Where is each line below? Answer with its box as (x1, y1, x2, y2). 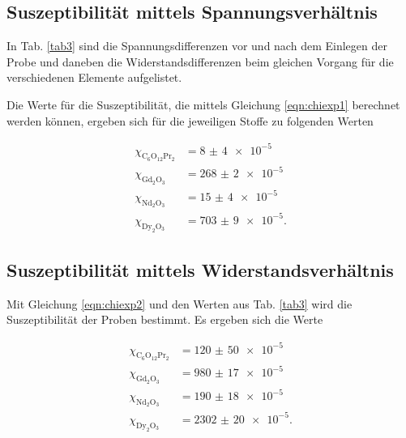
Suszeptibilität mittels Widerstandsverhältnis (6, 257, 394, 283)
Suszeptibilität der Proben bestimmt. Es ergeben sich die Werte (6, 311, 323, 328)
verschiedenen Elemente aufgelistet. (6, 69, 182, 86)
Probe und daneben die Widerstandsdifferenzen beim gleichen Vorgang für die (6, 53, 394, 70)
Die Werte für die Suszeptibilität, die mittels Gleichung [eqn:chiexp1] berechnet (6, 96, 400, 113)
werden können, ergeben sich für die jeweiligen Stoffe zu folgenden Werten (6, 112, 374, 129)
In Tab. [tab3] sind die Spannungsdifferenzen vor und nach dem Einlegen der (6, 37, 387, 54)
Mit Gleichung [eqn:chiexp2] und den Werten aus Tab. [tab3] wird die (6, 295, 353, 312)
